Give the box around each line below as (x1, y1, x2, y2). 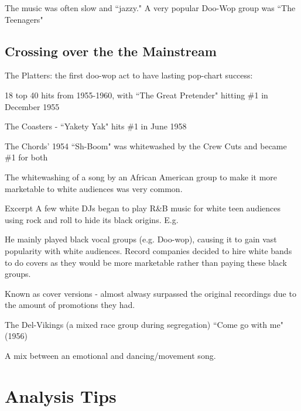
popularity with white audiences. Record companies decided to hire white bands (5, 244, 292, 256)
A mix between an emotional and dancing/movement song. (5, 350, 216, 362)
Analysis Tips (5, 383, 117, 407)
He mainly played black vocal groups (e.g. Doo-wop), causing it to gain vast (5, 233, 277, 245)
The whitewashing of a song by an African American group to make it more (5, 170, 278, 183)
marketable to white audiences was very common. (5, 182, 183, 194)
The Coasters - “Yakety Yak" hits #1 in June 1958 (5, 120, 187, 132)
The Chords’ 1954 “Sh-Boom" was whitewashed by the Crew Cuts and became (5, 139, 287, 152)
